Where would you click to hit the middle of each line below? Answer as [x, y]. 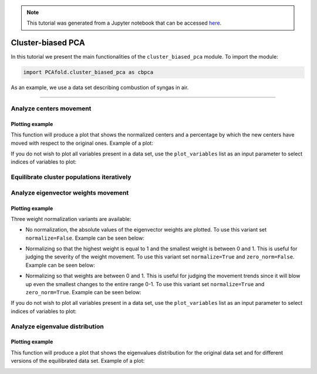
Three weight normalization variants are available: [71, 219]
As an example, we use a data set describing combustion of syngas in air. [100, 87]
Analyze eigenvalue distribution [57, 327]
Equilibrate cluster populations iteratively [71, 177]
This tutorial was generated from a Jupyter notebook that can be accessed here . [124, 23]
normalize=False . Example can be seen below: [85, 238]
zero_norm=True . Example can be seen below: [83, 293]
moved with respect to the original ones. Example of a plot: [82, 143]
